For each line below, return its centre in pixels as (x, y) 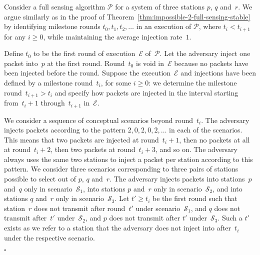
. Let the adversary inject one (205, 53)
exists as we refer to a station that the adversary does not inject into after (118, 228)
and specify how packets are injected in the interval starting (146, 92)
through (53, 103)
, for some (116, 83)
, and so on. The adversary (196, 149)
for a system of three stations (160, 6)
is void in (150, 63)
